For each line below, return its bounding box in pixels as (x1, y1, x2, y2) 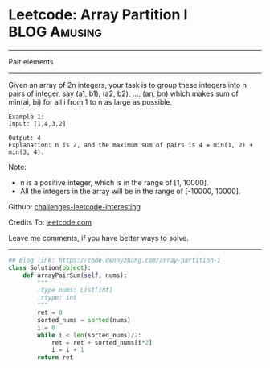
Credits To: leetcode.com (8, 217, 92, 227)
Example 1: (8, 113, 45, 121)
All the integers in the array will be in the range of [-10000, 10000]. (19, 186, 241, 196)
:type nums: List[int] (37, 286, 113, 295)
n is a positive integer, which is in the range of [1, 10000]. (19, 177, 209, 187)
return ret (37, 354, 74, 362)
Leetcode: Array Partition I (8, 6, 188, 24)
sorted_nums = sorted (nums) (37, 316, 131, 324)
